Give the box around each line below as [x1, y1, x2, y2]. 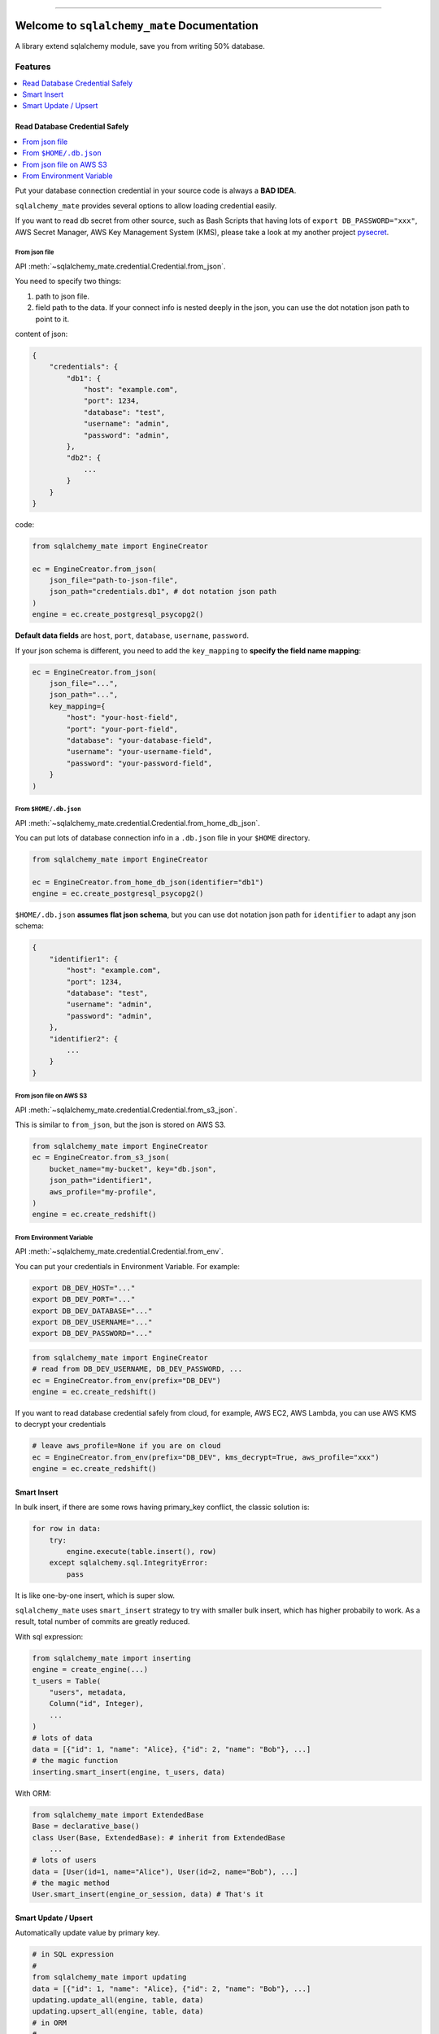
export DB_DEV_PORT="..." [32, 1294, 136, 1304]
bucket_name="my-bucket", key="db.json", [49, 1164, 217, 1173]
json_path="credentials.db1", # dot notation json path [49, 587, 277, 596]
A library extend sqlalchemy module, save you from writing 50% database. [15, 41, 266, 50]
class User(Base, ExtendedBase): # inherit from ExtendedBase [32, 1833, 285, 1842]
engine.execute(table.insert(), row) [66, 1547, 217, 1556]
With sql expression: [15, 1631, 84, 1641]
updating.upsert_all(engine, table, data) [32, 2006, 204, 2016]
